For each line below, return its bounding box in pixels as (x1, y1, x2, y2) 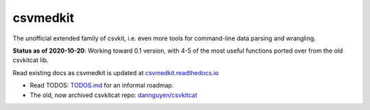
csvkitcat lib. (12, 56, 49, 64)
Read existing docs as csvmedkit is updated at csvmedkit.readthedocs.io (12, 68, 219, 77)
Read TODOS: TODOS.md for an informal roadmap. (29, 81, 174, 90)
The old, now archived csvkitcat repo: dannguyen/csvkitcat (29, 91, 198, 99)
